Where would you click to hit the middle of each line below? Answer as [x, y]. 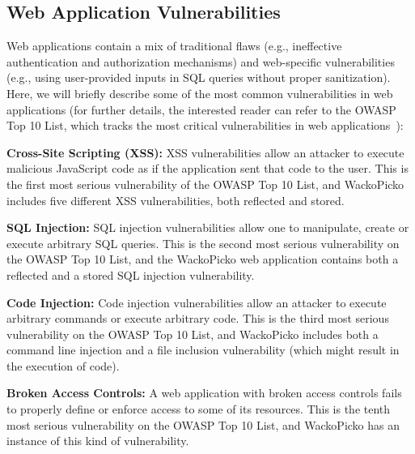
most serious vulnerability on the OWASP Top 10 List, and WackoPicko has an [203, 424]
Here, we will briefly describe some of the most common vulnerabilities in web [200, 93]
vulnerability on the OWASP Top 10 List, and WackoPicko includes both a [193, 334]
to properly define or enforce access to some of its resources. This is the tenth [199, 409]
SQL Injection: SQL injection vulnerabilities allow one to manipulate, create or [208, 227]
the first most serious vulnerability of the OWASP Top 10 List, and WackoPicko [205, 184]
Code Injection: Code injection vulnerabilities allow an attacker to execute [197, 302]
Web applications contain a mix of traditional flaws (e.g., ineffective [174, 46]
